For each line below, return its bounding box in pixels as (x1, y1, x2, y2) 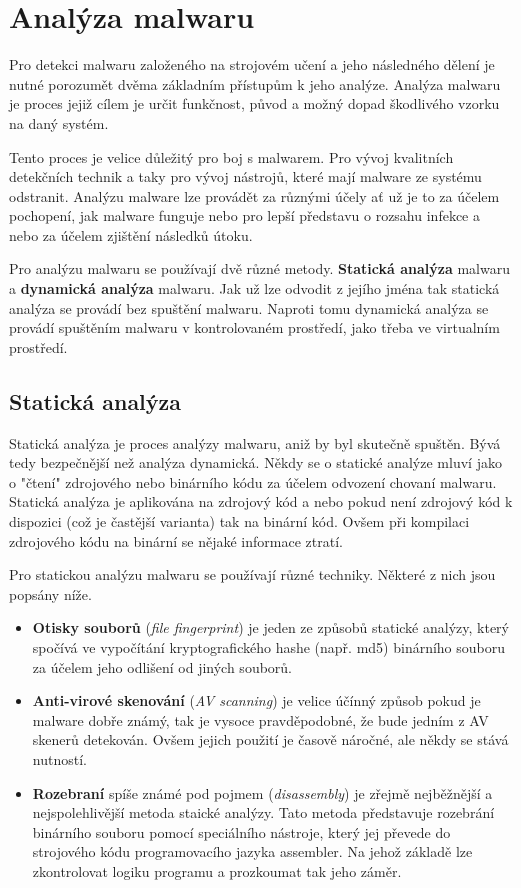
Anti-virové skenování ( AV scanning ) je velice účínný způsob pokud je (32, 690, 481, 711)
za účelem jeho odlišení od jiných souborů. (32, 656, 293, 677)
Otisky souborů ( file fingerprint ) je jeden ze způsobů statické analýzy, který (32, 617, 509, 638)
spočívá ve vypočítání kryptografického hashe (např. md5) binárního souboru (32, 636, 506, 657)
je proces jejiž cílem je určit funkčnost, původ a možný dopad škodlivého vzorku (9, 93, 500, 114)
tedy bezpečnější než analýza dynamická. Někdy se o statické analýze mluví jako (9, 452, 502, 473)
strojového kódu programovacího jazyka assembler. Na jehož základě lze (32, 841, 473, 862)
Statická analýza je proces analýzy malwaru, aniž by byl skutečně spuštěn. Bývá (9, 432, 501, 453)
